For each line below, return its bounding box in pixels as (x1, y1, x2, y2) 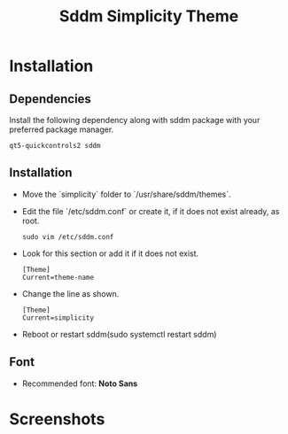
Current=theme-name (21, 273, 95, 282)
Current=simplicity (21, 313, 95, 322)
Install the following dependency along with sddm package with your (9, 115, 261, 125)
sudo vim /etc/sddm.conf (21, 232, 114, 241)
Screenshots (9, 409, 105, 429)
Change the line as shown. (21, 288, 120, 298)
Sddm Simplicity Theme (58, 6, 239, 27)
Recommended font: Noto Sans (21, 378, 138, 389)
